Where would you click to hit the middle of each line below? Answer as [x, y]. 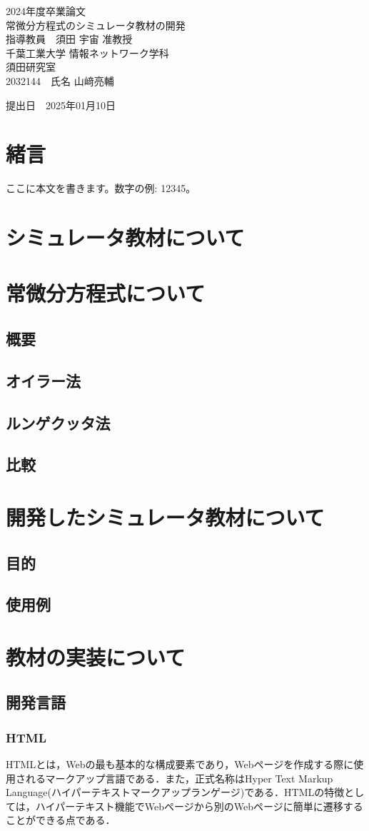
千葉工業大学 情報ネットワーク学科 [87, 52]
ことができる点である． [61, 820]
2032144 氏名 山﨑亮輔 [60, 80]
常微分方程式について [106, 293]
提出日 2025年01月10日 [61, 105]
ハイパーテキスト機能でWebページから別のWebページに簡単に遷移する [199, 806]
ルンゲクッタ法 [58, 422]
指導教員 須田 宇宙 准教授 [69, 39]
